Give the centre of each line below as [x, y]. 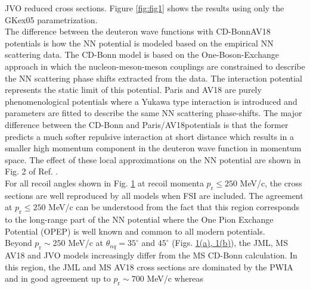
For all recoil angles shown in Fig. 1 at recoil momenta [104, 183]
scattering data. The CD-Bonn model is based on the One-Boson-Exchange [142, 54]
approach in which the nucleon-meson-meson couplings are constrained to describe [155, 66]
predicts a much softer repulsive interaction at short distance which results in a [149, 136]
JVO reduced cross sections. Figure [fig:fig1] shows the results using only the [145, 8]
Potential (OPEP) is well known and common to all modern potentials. [135, 231]
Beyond [18, 243]
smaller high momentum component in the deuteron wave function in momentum [153, 148]
